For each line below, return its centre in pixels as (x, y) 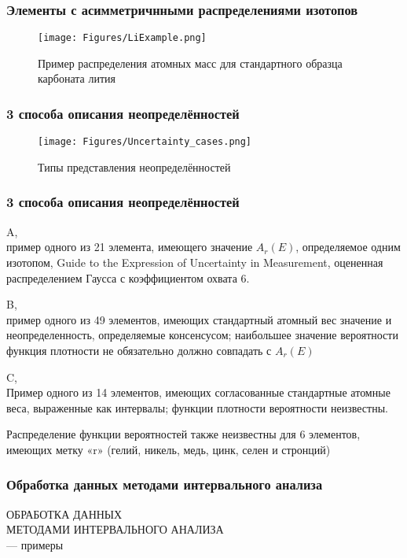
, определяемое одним (348, 247)
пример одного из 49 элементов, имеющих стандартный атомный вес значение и (199, 319)
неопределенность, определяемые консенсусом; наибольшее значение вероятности (202, 335)
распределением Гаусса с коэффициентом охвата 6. (128, 277)
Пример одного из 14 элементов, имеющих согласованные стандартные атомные (198, 392)
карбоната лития (77, 78)
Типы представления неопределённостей (134, 166)
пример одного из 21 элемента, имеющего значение (130, 247)
